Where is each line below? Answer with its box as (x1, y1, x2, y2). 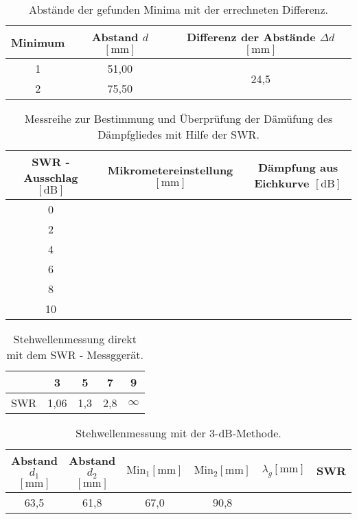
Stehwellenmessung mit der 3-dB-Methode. (76, 425, 281, 441)
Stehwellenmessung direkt (13, 331, 137, 347)
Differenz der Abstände (186, 29, 316, 45)
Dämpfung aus (257, 159, 338, 175)
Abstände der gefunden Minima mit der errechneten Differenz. (28, 1, 329, 17)
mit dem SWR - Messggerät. (6, 347, 144, 362)
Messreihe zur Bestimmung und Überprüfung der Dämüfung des (24, 111, 333, 126)
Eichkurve (254, 175, 310, 191)
